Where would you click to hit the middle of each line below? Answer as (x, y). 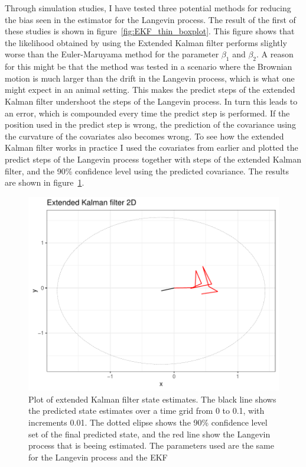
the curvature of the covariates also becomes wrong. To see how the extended (144, 136)
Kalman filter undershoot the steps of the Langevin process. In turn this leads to (151, 101)
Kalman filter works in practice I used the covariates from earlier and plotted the (152, 147)
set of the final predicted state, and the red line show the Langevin (149, 434)
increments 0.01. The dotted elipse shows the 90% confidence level (148, 422)
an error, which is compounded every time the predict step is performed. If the (147, 113)
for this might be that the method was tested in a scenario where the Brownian (149, 67)
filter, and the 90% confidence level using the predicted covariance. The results (147, 171)
